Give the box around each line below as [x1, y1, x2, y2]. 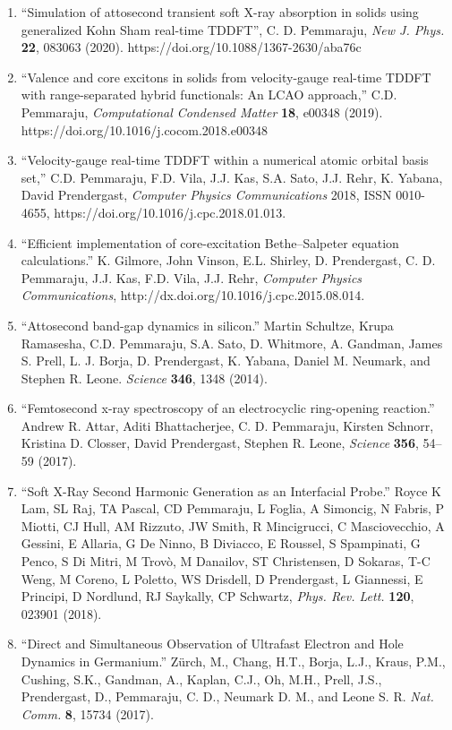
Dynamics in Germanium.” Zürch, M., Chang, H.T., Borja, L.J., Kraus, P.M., [21, 652, 446, 670]
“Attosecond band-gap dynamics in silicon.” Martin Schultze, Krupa [21, 315, 394, 334]
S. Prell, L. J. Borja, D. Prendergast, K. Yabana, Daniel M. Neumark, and [21, 351, 431, 370]
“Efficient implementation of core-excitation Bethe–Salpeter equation [21, 233, 399, 252]
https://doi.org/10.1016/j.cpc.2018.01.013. [54, 202, 286, 221]
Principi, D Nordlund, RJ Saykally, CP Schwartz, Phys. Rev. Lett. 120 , [21, 587, 414, 605]
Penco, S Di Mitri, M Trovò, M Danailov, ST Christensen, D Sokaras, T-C [21, 552, 431, 571]
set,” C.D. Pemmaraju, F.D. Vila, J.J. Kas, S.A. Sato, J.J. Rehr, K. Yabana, [21, 167, 443, 186]
